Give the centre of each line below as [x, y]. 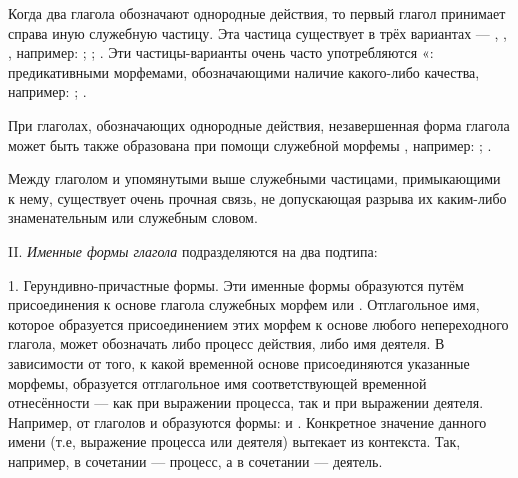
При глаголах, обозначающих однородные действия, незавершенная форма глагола [259, 124]
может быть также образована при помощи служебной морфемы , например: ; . [250, 144]
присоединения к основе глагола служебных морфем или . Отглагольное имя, [244, 304]
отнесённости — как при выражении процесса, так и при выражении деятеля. [246, 402]
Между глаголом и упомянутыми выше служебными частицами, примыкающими [254, 178]
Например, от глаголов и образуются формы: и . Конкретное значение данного [247, 421]
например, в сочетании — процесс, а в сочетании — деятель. [195, 460]
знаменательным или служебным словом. [133, 217]
